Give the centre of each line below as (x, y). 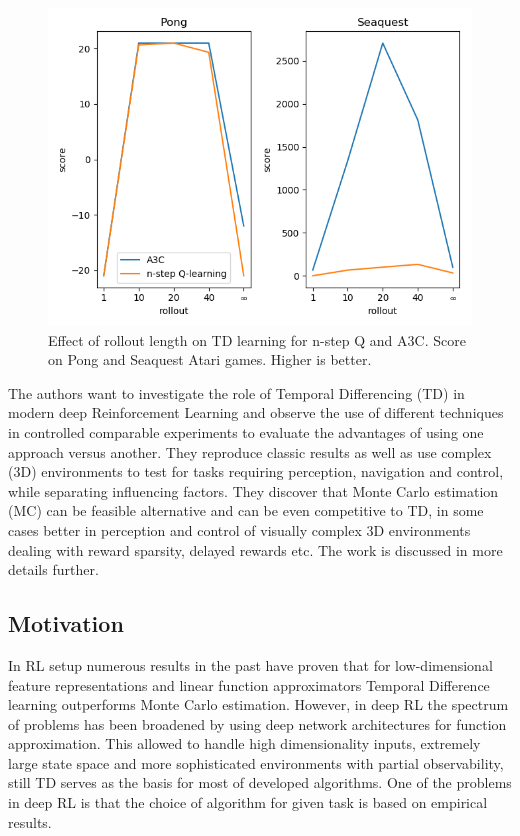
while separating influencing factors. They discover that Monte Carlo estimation (253, 490)
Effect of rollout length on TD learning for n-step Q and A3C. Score (257, 339)
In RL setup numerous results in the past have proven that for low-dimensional (250, 664)
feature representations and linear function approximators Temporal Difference (249, 684)
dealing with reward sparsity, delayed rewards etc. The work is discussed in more (255, 549)
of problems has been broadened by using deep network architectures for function (257, 723)
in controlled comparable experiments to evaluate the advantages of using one (246, 431)
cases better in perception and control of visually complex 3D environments (239, 529)
